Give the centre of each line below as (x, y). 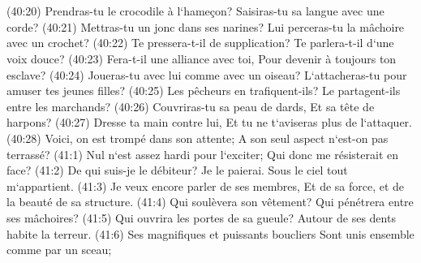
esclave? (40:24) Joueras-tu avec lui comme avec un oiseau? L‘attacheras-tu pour (207, 74)
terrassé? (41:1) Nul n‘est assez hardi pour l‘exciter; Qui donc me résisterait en (202, 154)
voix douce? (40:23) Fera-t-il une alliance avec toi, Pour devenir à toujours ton (202, 58)
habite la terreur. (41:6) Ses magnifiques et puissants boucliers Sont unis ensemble (210, 233)
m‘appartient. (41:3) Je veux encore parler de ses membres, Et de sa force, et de (206, 185)
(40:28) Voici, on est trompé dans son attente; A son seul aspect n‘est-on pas (198, 138)
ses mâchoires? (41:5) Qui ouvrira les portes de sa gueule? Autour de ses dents (201, 217)
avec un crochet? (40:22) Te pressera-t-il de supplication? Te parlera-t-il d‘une (200, 43)
